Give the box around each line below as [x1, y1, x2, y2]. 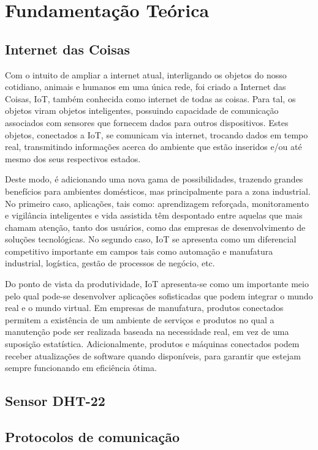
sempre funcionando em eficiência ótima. [5, 361, 157, 374]
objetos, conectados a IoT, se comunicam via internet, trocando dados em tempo [5, 128, 308, 141]
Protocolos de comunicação [5, 427, 180, 446]
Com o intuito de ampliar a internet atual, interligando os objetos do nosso [5, 68, 287, 81]
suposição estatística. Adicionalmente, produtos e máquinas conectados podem [5, 337, 300, 350]
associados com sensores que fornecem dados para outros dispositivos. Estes [5, 116, 289, 129]
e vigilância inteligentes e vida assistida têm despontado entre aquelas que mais [5, 209, 303, 222]
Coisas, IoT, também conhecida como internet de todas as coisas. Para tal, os [5, 92, 296, 105]
